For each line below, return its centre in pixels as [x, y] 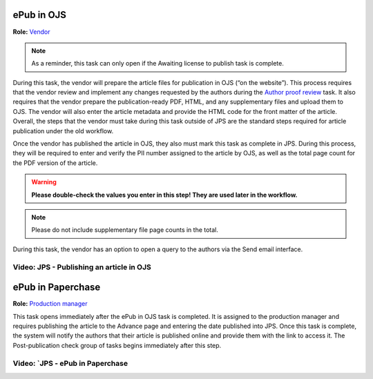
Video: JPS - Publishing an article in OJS [82, 267]
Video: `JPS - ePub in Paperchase [70, 363]
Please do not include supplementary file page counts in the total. [125, 230]
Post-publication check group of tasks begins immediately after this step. [117, 345]
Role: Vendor [31, 32]
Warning [44, 182]
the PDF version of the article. [55, 163]
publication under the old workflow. [63, 130]
